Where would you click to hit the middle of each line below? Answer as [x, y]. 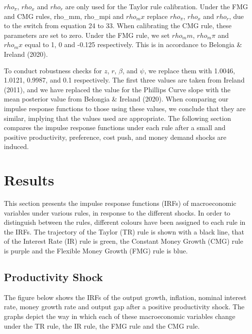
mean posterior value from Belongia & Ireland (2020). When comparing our [116, 99]
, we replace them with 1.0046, [189, 70]
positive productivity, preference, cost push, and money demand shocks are [115, 137]
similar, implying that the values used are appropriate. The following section [118, 118]
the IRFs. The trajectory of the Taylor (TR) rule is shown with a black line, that [124, 231]
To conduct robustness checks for [53, 70]
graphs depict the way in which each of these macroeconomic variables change [120, 316]
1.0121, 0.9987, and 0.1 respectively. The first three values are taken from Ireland [124, 80]
